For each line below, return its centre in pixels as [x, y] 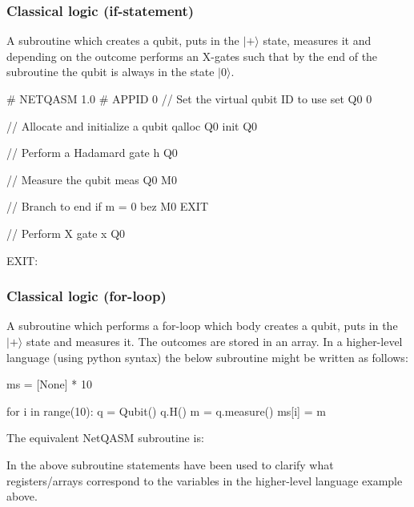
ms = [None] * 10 [50, 384]
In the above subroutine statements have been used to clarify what [170, 464]
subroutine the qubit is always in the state [111, 72]
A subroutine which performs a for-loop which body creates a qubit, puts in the [202, 326]
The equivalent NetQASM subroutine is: [105, 438]
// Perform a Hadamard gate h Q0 [92, 153]
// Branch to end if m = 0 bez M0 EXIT [108, 206]
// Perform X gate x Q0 [66, 233]
